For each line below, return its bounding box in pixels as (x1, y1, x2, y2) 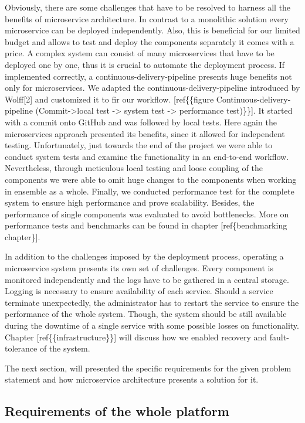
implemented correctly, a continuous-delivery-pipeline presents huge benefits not (5, 70, 292, 82)
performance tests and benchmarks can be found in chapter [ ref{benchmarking (5, 219, 287, 231)
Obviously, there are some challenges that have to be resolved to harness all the (5, 1, 291, 13)
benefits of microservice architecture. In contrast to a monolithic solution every (5, 12, 289, 25)
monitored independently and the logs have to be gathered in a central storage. (5, 273, 289, 285)
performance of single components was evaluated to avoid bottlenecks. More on (5, 207, 289, 220)
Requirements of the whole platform (5, 402, 229, 420)
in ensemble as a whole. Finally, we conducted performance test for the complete (5, 185, 294, 197)
